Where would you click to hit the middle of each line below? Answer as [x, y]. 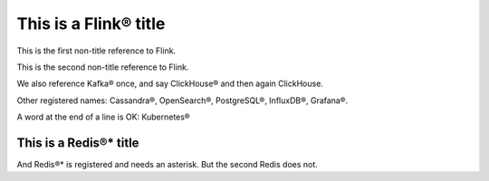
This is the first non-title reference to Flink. [96, 51]
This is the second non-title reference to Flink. [103, 67]
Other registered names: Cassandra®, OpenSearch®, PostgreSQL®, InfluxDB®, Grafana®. [182, 100]
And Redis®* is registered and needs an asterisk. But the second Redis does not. [168, 165]
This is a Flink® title [91, 24]
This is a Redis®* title [78, 143]
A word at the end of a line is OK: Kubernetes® [103, 117]
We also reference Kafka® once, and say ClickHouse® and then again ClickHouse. [170, 84]
